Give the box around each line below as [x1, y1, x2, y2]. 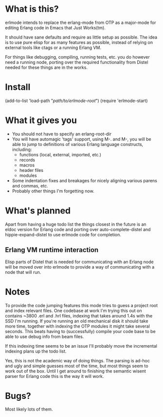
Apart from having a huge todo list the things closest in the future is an [5, 221, 147, 227]
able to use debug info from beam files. [5, 334, 84, 339]
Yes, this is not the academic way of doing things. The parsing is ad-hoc [5, 357, 150, 363]
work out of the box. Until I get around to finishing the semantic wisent [5, 368, 146, 374]
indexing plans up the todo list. [5, 348, 67, 354]
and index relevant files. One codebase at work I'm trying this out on [5, 308, 142, 313]
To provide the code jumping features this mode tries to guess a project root [5, 302, 158, 308]
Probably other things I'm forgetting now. [12, 188, 94, 194]
